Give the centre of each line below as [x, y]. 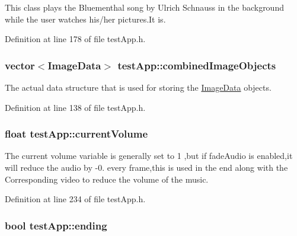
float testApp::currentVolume [76, 134]
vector [20, 65]
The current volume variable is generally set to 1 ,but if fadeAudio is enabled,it [149, 156]
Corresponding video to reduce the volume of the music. [107, 179]
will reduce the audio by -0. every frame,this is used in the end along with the [146, 167]
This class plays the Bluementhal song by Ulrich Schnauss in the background [144, 7]
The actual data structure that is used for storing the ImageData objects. [138, 87]
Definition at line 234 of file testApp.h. [75, 199]
